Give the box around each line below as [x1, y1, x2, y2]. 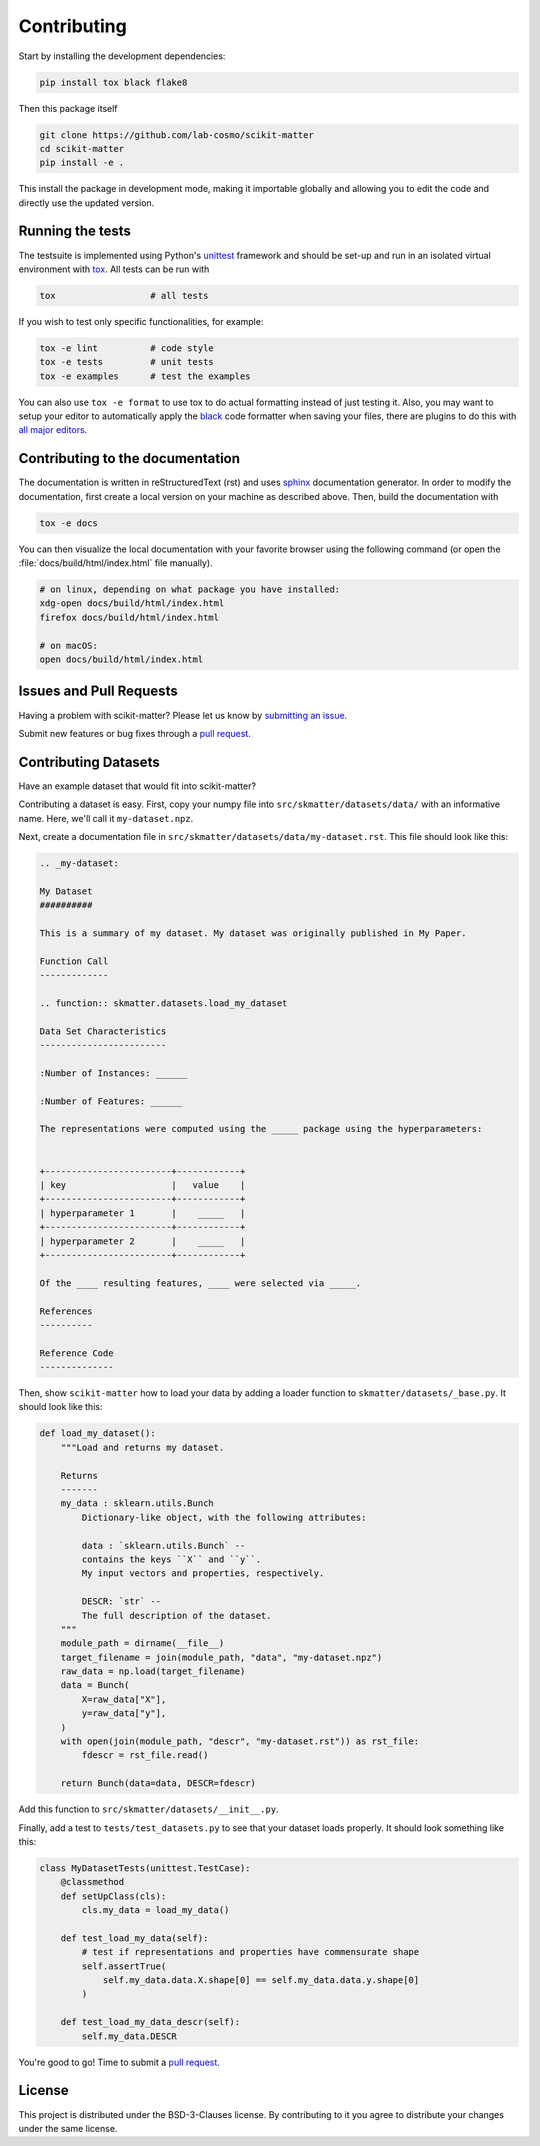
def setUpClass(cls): [60, 1890, 167, 1902]
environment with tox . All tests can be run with [18, 263, 210, 275]
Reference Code [39, 1347, 114, 1359]
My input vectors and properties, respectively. [81, 1568, 325, 1579]
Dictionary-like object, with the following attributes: [81, 1511, 367, 1523]
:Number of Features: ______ [39, 1095, 183, 1107]
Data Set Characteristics [39, 1025, 167, 1037]
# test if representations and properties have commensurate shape [81, 1946, 420, 1958]
